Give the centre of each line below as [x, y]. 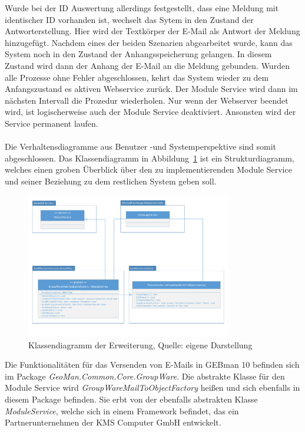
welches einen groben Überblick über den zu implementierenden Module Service [148, 169]
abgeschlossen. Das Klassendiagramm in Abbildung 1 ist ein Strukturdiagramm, [150, 158]
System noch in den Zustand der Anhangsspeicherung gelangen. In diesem [138, 54]
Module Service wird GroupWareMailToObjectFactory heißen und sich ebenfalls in [152, 388]
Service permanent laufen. [52, 123]
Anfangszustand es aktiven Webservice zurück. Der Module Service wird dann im [151, 89]
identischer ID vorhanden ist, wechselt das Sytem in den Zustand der [129, 19]
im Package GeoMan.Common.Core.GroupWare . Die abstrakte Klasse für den [145, 376]
